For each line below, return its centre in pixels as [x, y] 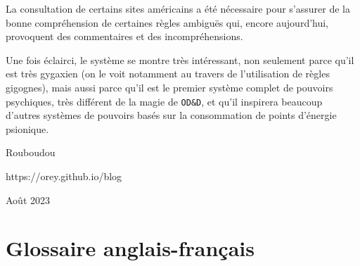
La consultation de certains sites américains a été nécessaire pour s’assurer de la [178, 8]
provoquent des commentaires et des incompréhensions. [124, 36]
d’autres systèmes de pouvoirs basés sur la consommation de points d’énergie [171, 115]
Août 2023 [28, 199]
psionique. [27, 128]
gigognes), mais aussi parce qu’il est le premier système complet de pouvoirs [169, 87]
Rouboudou [31, 152]
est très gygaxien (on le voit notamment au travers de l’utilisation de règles [168, 74]
